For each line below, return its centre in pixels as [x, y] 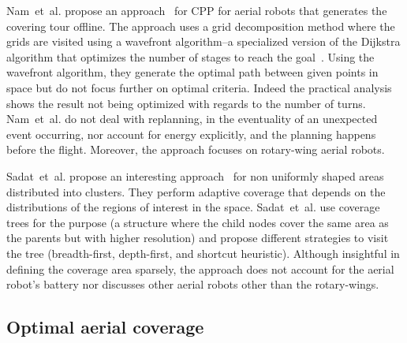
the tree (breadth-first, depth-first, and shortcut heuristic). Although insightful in [203, 253]
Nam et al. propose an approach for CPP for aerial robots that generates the [197, 10]
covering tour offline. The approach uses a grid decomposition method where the [201, 26]
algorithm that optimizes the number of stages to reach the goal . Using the [190, 56]
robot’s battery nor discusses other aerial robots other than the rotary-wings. [193, 284]
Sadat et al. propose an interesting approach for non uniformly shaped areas [195, 175]
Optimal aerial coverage [105, 327]
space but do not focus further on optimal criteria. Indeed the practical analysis [199, 87]
